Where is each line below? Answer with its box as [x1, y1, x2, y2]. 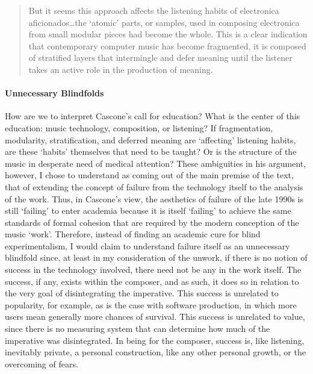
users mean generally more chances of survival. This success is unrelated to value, [5, 310, 305, 323]
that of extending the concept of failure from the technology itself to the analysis [5, 180, 303, 193]
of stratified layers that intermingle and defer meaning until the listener [28, 51, 293, 64]
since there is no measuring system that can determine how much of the [5, 322, 270, 335]
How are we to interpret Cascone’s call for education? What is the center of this [5, 110, 300, 122]
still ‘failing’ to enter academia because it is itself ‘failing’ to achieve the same [5, 204, 291, 217]
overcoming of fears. [5, 357, 78, 370]
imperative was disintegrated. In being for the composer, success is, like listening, [5, 334, 305, 346]
